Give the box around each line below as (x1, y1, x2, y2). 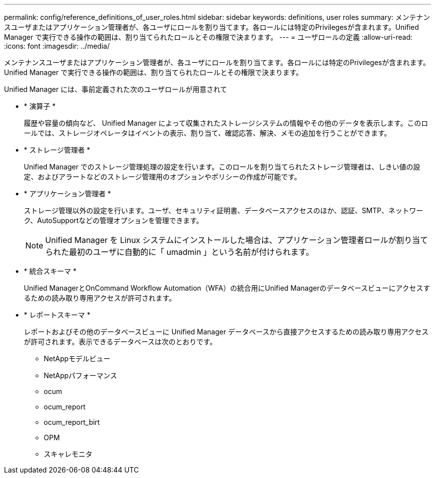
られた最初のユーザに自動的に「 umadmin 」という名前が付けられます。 (45, 247, 314, 257)
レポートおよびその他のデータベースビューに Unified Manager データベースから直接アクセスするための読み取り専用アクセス (24, 327, 429, 336)
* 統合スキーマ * (24, 267, 76, 275)
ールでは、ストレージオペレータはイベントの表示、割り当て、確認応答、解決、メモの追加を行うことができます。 (24, 129, 391, 137)
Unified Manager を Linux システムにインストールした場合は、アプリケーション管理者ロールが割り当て (45, 235, 428, 245)
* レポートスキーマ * (24, 311, 90, 319)
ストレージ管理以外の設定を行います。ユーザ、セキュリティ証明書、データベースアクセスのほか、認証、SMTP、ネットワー (24, 206, 424, 215)
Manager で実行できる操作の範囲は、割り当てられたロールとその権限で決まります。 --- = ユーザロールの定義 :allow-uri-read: (4, 33, 413, 41)
